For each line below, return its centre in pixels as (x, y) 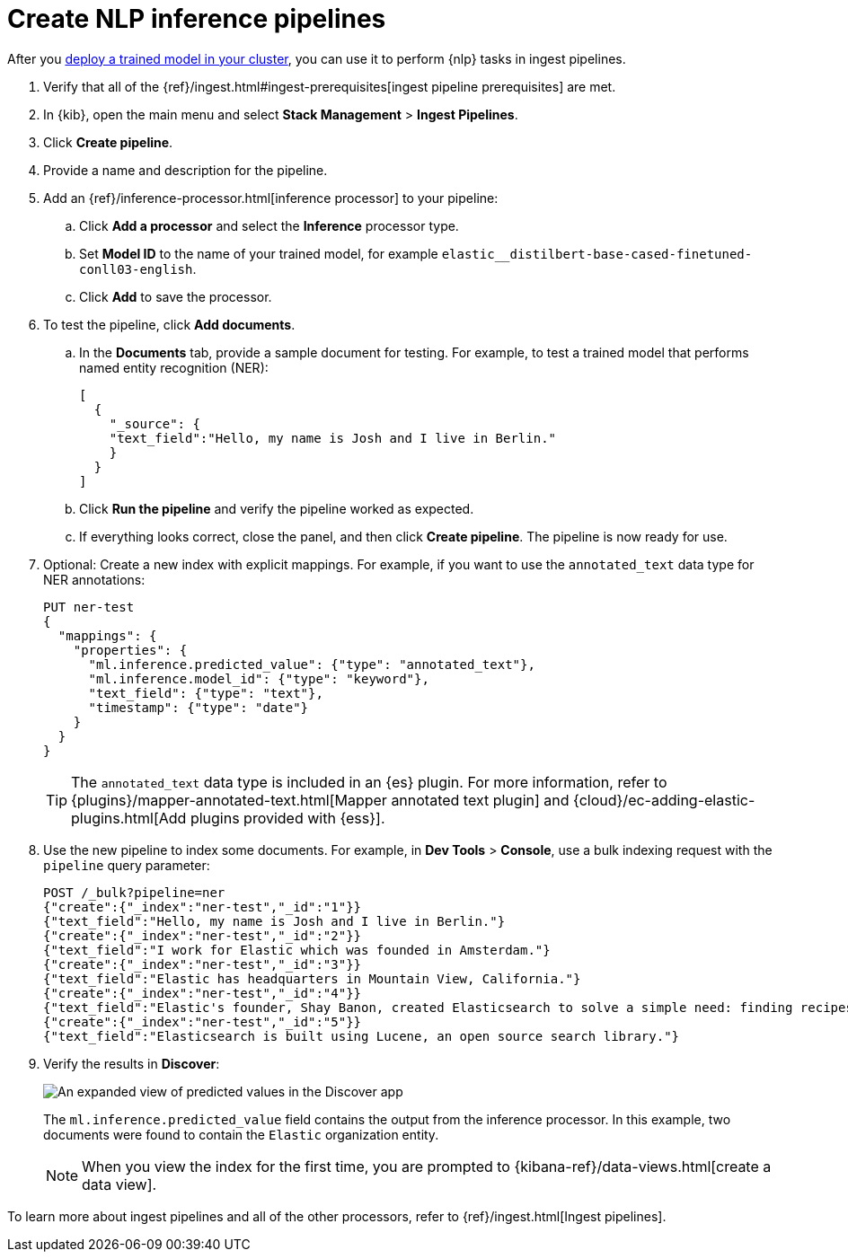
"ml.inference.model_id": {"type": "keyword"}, (259, 678)
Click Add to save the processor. (176, 296)
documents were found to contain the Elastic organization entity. (241, 1134)
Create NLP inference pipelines (197, 19)
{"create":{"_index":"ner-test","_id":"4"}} (203, 993)
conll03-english (136, 269)
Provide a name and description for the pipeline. (185, 170)
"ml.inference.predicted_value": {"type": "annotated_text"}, (312, 664)
